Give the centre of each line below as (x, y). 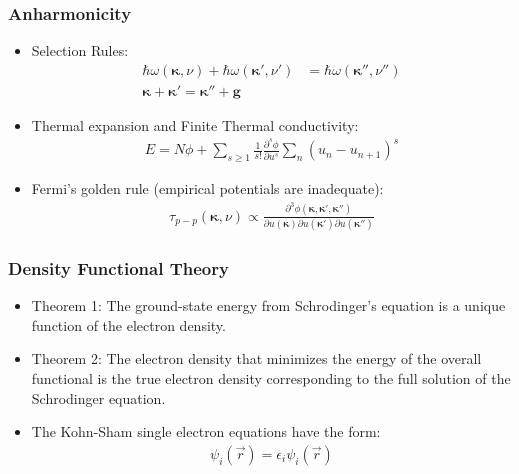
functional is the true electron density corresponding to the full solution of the (271, 378)
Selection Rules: (80, 50)
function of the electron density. (128, 324)
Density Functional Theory (118, 267)
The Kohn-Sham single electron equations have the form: (206, 431)
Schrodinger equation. (98, 397)
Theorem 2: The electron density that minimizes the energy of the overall (256, 358)
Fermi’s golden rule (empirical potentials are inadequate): (207, 188)
